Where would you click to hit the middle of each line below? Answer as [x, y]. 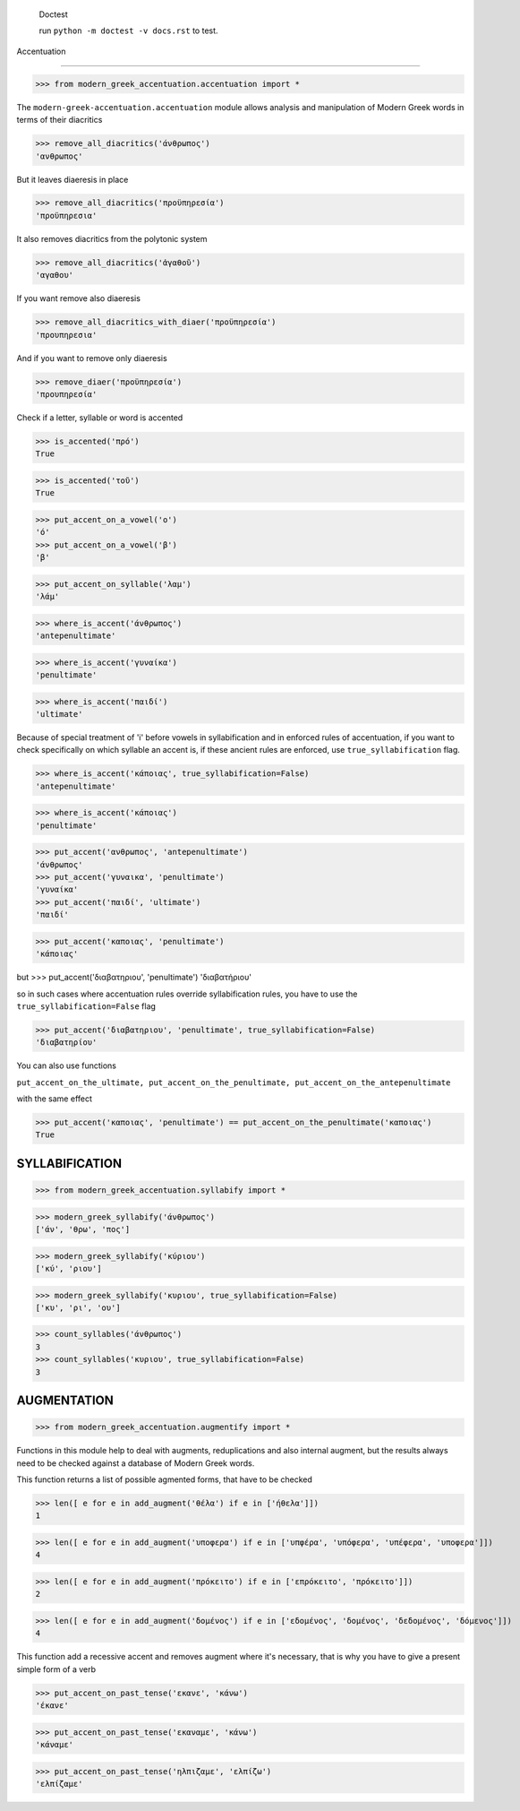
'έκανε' [52, 1706]
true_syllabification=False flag [86, 1006]
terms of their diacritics [60, 120]
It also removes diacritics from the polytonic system [112, 238]
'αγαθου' [55, 275]
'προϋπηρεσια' [66, 216]
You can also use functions [66, 1065]
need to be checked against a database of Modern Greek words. [136, 1463]
